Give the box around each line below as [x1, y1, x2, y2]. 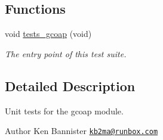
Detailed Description [5, 76, 136, 95]
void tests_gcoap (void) [5, 27, 92, 40]
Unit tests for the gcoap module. [5, 104, 124, 117]
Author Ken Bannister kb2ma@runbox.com [5, 125, 158, 137]
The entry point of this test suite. [5, 47, 127, 60]
